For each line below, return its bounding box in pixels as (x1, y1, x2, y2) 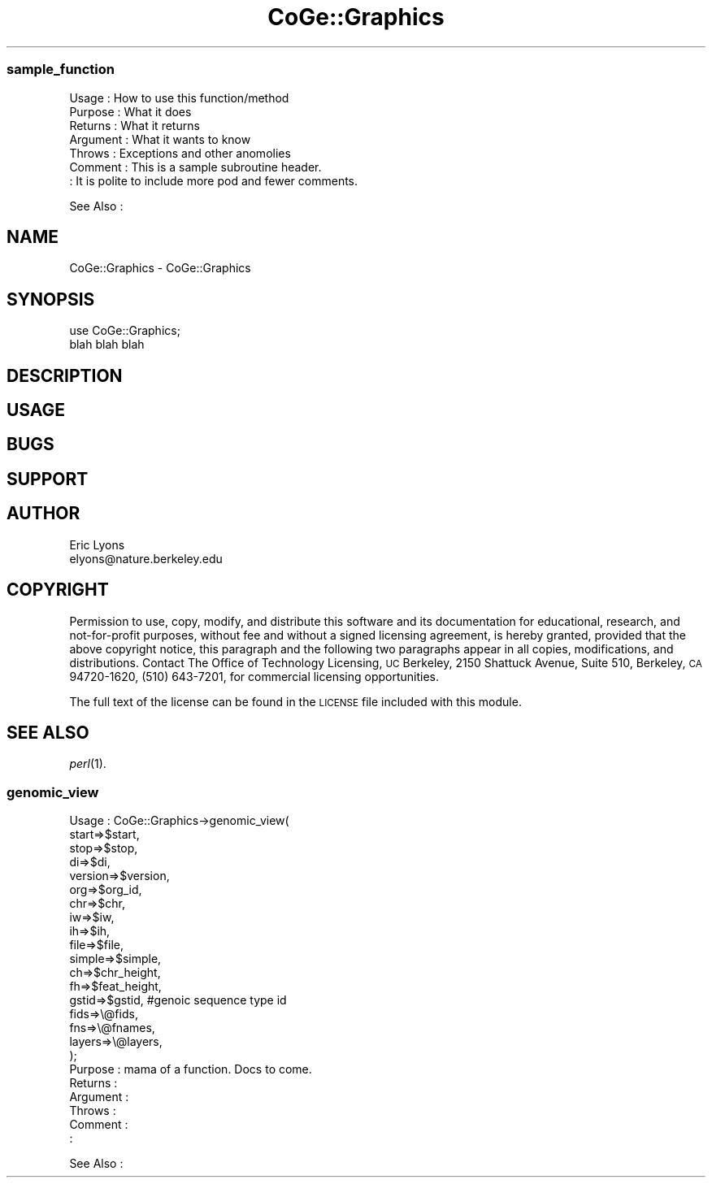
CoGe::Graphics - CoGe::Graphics (69, 261, 251, 275)
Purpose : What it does (69, 104, 192, 119)
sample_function (7, 61, 115, 78)
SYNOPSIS (7, 288, 95, 310)
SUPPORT (7, 468, 89, 489)
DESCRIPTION (7, 365, 123, 386)
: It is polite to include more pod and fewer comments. (69, 173, 358, 188)
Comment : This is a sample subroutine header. (69, 159, 322, 174)
